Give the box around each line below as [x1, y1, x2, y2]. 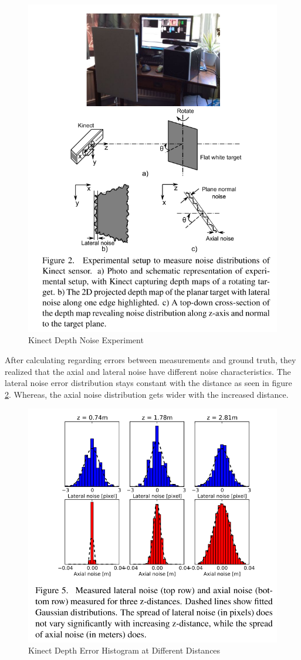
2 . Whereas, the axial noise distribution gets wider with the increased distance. [5, 388, 289, 400]
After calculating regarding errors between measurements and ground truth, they [5, 354, 296, 366]
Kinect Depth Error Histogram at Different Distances [28, 644, 221, 656]
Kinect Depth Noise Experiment [28, 334, 144, 346]
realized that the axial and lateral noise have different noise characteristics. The [5, 365, 291, 377]
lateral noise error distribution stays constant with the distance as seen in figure [5, 377, 292, 389]
